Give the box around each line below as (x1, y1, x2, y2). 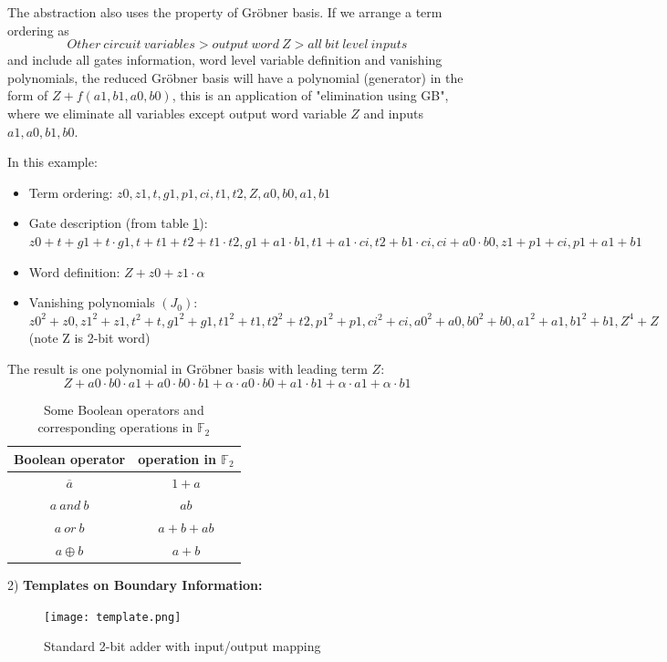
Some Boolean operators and (43, 399, 204, 419)
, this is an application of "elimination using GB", (172, 86, 449, 105)
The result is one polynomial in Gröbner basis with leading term (7, 358, 368, 378)
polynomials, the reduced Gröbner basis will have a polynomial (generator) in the (7, 67, 464, 87)
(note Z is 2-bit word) (28, 328, 151, 347)
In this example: (7, 152, 98, 171)
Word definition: (28, 262, 120, 281)
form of (7, 86, 48, 105)
